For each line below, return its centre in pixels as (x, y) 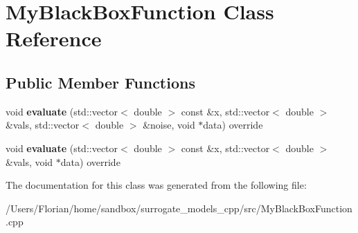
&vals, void (29, 161)
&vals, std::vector (43, 125)
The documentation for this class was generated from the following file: (156, 185)
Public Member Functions (100, 82)
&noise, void (169, 125)
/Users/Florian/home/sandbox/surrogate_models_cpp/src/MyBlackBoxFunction (179, 208)
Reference (54, 38)
